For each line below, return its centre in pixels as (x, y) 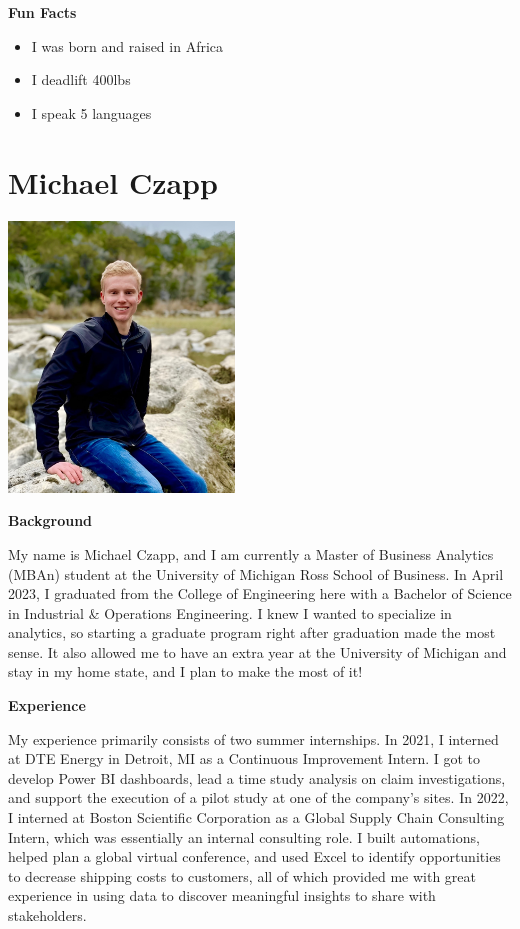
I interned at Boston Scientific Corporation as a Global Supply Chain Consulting (256, 817)
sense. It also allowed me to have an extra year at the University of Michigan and (257, 651)
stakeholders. (47, 915)
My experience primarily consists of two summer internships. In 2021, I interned (253, 738)
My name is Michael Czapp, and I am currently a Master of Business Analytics (251, 553)
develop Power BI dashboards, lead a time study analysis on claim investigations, (257, 777)
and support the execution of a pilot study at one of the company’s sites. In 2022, (258, 797)
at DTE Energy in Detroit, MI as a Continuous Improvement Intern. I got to (244, 758)
